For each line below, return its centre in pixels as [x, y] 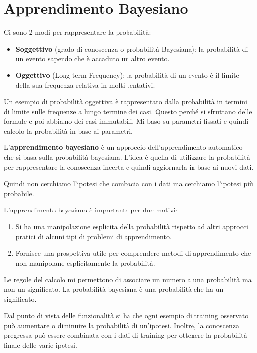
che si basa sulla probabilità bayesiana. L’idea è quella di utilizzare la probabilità [127, 157]
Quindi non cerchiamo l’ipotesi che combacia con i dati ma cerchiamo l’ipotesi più [128, 183]
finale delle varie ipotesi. [41, 344]
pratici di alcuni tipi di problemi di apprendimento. [94, 236]
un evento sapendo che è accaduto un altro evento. [93, 58]
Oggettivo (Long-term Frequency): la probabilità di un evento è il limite [127, 75]
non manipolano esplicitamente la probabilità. [85, 262]
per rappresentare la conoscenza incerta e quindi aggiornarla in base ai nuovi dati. [129, 167]
